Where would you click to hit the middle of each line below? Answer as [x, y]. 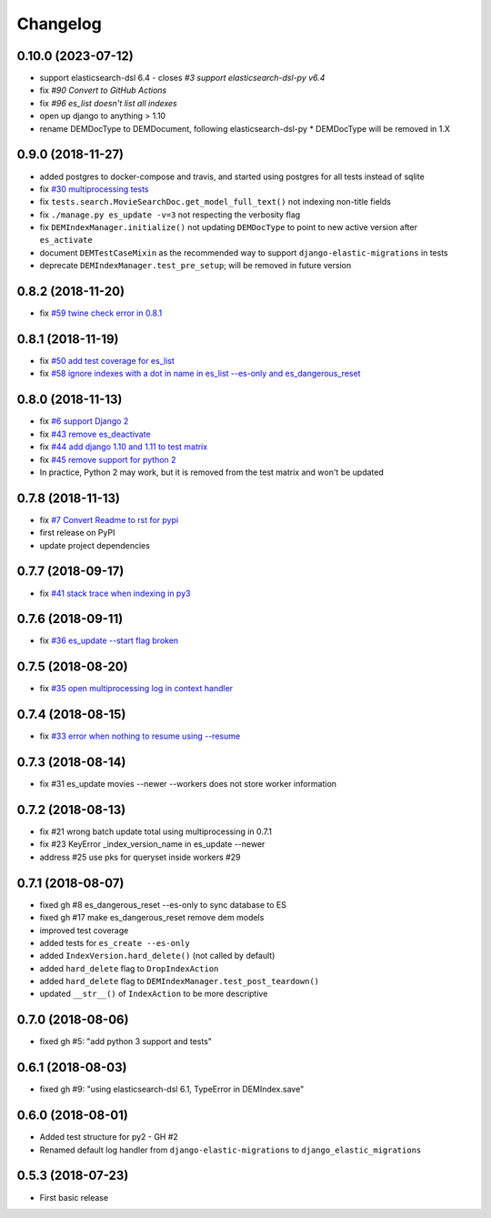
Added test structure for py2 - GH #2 [109, 1137]
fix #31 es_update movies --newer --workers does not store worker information [188, 784]
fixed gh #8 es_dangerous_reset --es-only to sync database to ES [163, 904]
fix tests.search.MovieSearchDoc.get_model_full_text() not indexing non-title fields [215, 202]
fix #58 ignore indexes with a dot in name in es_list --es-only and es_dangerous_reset [200, 374]
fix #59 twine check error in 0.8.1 [101, 313]
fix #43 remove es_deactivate [95, 434]
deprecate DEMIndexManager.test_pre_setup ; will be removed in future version [195, 266]
